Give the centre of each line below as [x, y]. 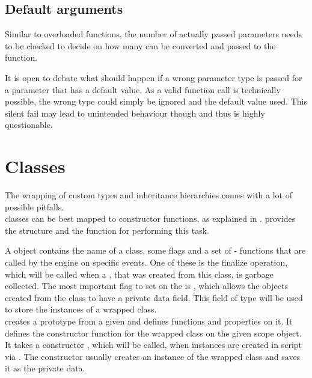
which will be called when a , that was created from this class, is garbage [139, 274]
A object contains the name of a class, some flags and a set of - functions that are [155, 250]
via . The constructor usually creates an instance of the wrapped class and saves [153, 356]
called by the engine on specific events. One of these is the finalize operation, [146, 262]
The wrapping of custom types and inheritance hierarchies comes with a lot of [149, 195]
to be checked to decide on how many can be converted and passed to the [140, 45]
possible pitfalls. [35, 206]
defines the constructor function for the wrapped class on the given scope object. [153, 333]
